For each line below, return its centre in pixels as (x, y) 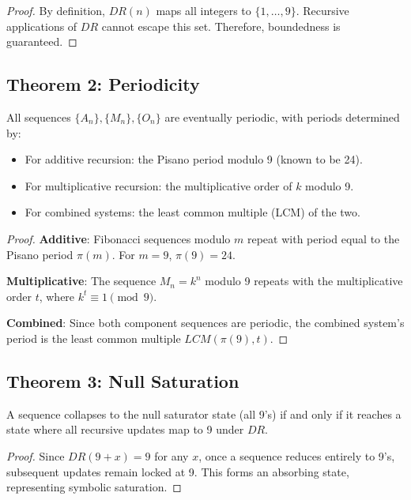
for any (172, 455)
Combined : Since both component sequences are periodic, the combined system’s (205, 323)
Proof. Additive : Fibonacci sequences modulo (119, 238)
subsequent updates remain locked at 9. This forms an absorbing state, (178, 471)
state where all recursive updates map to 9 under (125, 429)
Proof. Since (36, 455)
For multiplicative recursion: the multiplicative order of (158, 185)
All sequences (39, 117)
